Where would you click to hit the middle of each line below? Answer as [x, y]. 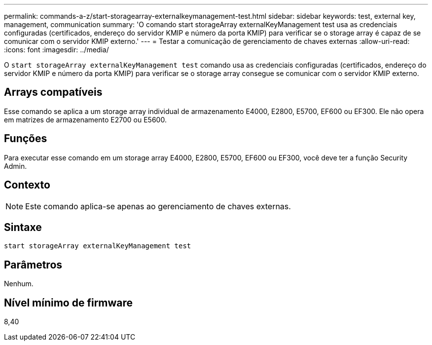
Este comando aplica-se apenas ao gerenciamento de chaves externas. [158, 206]
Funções [26, 139]
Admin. [16, 166]
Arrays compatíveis [53, 92]
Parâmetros [33, 265]
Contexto [27, 185]
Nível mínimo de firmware [69, 303]
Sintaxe [23, 227]
